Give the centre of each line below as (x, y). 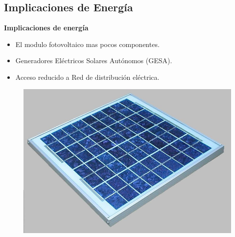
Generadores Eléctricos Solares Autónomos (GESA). (94, 60)
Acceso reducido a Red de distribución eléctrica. (87, 77)
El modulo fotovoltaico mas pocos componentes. (87, 44)
